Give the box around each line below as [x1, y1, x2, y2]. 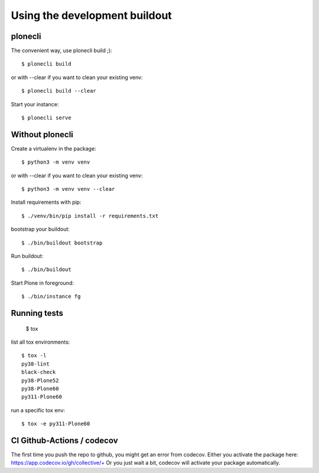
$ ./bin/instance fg [21, 293, 81, 300]
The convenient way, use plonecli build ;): [11, 47, 112, 54]
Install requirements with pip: [11, 198, 82, 206]
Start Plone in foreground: [11, 279, 74, 286]
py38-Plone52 [21, 377, 59, 384]
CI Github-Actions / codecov [11, 435, 118, 445]
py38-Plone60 [21, 385, 59, 392]
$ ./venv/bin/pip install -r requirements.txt [21, 213, 159, 219]
